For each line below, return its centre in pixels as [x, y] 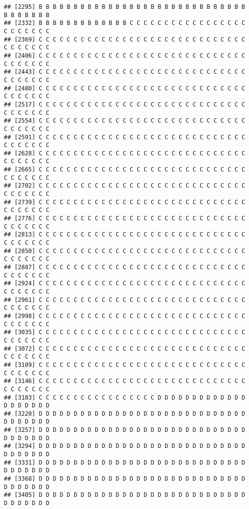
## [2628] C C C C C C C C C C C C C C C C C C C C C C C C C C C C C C [124, 153]
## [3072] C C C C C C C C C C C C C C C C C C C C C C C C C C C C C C [124, 349]
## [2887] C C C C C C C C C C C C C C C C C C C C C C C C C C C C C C [124, 267]
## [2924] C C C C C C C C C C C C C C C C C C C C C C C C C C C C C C [124, 284]
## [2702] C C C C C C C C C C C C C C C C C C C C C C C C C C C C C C [124, 186]
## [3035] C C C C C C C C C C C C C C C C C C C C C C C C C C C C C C [124, 332]
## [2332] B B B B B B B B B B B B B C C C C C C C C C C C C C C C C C [124, 23]
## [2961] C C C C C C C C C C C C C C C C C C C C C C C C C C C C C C [124, 300]
